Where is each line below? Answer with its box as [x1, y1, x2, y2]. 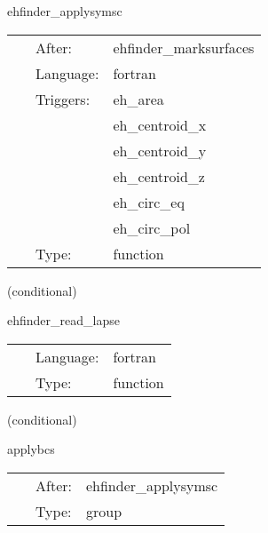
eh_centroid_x [113, 114, 207, 135]
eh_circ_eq [113, 191, 185, 212]
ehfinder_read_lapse [7, 311, 120, 330]
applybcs [7, 440, 55, 458]
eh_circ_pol [113, 217, 191, 238]
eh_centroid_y [113, 139, 207, 161]
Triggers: [35, 88, 91, 109]
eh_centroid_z [113, 165, 205, 187]
